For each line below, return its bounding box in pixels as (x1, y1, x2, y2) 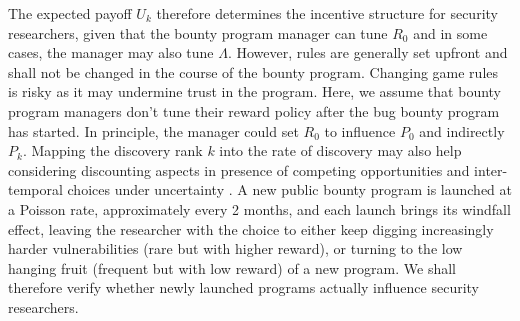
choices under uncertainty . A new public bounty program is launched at (67, 179, 512, 200)
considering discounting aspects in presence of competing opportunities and (8, 159, 470, 180)
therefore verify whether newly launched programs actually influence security (8, 277, 480, 298)
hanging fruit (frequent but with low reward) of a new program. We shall (8, 257, 456, 278)
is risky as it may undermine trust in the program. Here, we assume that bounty (8, 81, 502, 102)
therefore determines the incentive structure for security (156, 3, 498, 23)
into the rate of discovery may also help (219, 140, 462, 161)
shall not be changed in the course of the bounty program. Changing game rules (8, 61, 499, 82)
